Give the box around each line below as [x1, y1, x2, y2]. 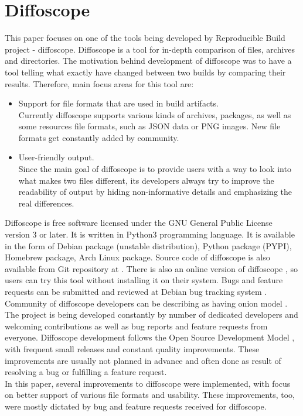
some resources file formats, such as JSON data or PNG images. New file [18, 120, 281, 132]
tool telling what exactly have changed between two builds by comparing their [5, 66, 286, 78]
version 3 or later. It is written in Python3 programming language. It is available [5, 228, 295, 240]
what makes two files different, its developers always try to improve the [18, 174, 274, 186]
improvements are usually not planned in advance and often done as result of [5, 354, 281, 366]
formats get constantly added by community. [18, 131, 179, 143]
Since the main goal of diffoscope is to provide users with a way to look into [18, 163, 291, 175]
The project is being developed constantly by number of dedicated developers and [5, 308, 298, 321]
